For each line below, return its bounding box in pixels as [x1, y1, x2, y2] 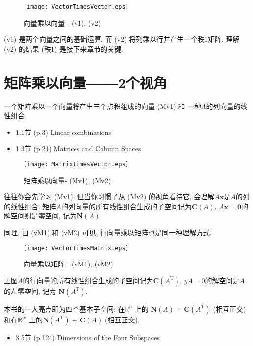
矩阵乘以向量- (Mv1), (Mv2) [24, 175, 111, 185]
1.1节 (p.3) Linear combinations [15, 127, 111, 137]
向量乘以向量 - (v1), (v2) [24, 17, 101, 27]
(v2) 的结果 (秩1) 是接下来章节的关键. [4, 43, 124, 53]
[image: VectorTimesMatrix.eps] [24, 244, 129, 252]
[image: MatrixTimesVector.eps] [24, 160, 129, 168]
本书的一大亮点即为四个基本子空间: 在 [4, 303, 125, 314]
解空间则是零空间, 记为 [4, 211, 77, 221]
